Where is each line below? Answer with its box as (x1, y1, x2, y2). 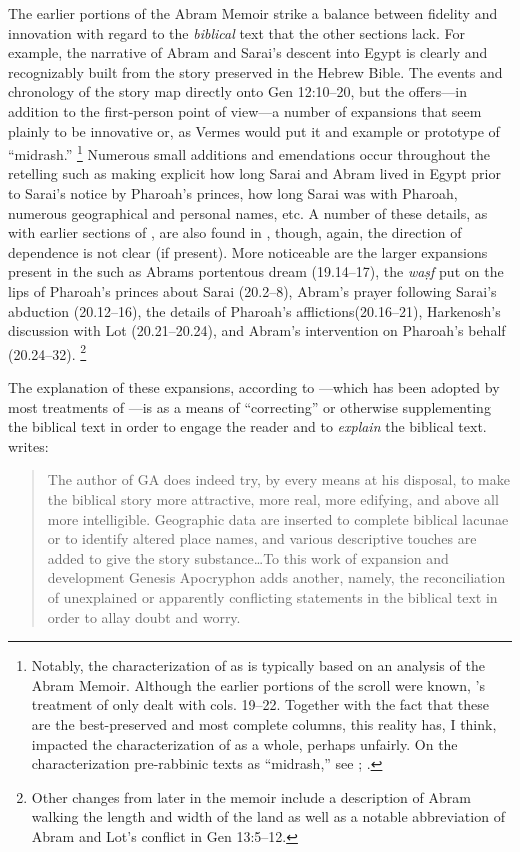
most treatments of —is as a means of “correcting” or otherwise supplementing (8, 396, 491, 417)
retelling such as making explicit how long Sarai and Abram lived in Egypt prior (8, 163, 501, 184)
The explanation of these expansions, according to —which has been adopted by (8, 377, 500, 397)
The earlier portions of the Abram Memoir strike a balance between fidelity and (8, 3, 498, 23)
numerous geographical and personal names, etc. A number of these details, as (8, 202, 488, 223)
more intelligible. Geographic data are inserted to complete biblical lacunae (47, 508, 509, 529)
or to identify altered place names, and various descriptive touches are (47, 528, 477, 549)
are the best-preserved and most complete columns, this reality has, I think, (31, 713, 497, 734)
